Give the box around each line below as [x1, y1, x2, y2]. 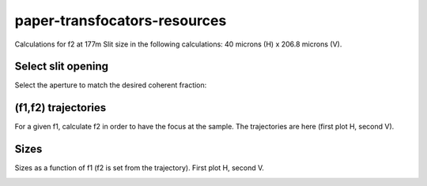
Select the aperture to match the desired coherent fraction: [14, 80, 207, 90]
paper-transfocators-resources [14, 12, 227, 29]
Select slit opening [14, 60, 109, 73]
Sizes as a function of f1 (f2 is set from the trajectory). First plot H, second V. [14, 163, 265, 173]
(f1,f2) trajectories [14, 101, 107, 114]
